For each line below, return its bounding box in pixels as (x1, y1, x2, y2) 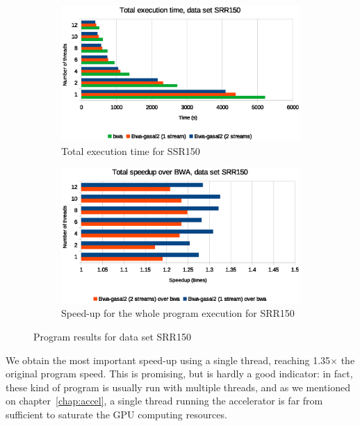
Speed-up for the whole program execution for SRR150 (61, 306, 295, 320)
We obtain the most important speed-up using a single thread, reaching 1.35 (6, 352, 331, 367)
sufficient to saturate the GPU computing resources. (6, 407, 227, 422)
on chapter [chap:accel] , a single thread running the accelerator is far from (6, 393, 323, 408)
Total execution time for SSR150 (61, 143, 200, 158)
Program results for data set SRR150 (33, 329, 191, 344)
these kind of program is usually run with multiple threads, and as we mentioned (6, 379, 351, 394)
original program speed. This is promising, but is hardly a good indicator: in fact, (6, 366, 353, 381)
